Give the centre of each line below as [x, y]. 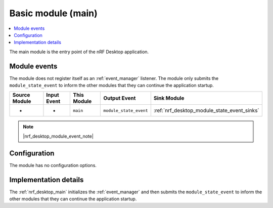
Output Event [120, 98]
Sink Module [169, 98]
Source [21, 95]
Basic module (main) [54, 13]
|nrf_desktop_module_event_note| [58, 136]
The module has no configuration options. [53, 165]
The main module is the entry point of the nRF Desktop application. [79, 52]
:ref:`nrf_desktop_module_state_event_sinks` [207, 110]
